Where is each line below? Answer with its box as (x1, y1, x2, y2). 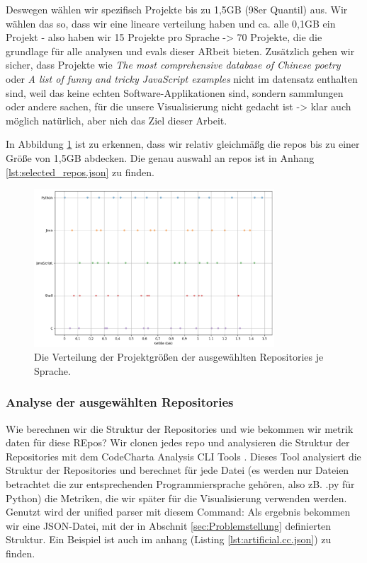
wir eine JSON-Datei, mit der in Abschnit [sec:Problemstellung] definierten (6, 518, 332, 533)
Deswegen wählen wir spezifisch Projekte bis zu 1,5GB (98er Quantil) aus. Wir (6, 2, 348, 16)
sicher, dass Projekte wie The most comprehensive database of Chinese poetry (6, 57, 341, 72)
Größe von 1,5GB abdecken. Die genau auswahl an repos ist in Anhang (6, 150, 315, 165)
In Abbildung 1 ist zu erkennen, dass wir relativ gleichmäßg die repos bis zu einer (6, 137, 360, 151)
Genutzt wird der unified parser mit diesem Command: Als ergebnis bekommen (6, 504, 351, 519)
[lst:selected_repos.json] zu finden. (6, 164, 154, 179)
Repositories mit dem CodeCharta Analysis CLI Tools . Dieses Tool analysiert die (6, 448, 361, 463)
